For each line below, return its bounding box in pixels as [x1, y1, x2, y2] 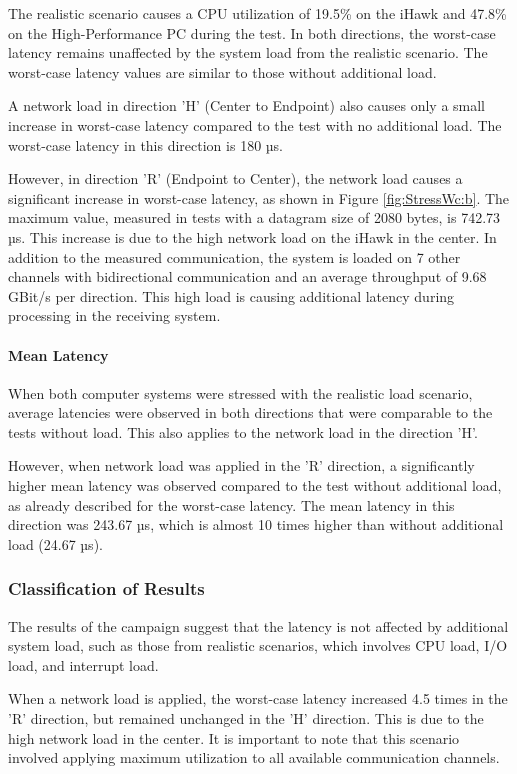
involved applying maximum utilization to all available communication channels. [8, 747, 500, 768]
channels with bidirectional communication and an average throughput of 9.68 [8, 266, 487, 287]
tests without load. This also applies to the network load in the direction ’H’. [8, 421, 478, 442]
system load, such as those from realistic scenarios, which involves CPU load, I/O [8, 635, 508, 656]
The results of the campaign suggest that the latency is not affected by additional [8, 615, 509, 636]
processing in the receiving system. [8, 305, 221, 326]
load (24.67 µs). [8, 533, 103, 554]
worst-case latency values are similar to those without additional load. [8, 61, 437, 82]
